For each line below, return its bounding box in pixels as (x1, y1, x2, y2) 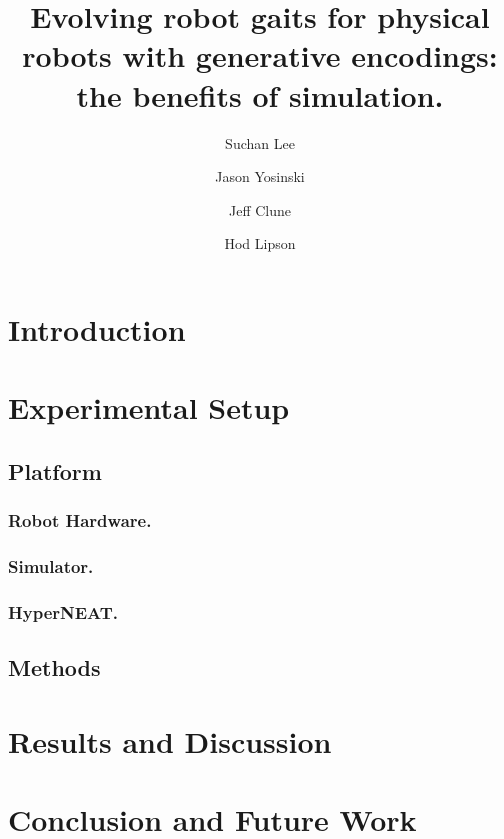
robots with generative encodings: (22, 35, 498, 76)
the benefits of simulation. (76, 74, 444, 115)
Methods (8, 652, 101, 683)
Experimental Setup (8, 387, 290, 428)
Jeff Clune (228, 199, 292, 220)
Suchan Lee (225, 132, 295, 153)
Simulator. (8, 553, 94, 578)
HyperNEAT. (8, 599, 119, 624)
